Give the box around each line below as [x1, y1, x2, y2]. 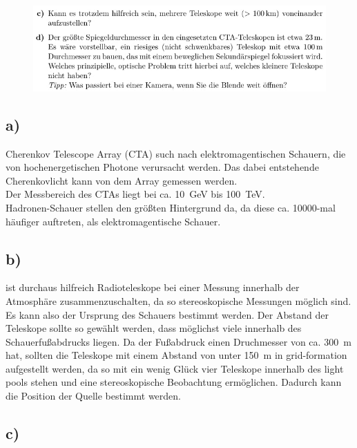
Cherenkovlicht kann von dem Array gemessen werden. [6, 173, 238, 187]
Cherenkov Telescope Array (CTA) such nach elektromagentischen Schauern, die [6, 146, 346, 160]
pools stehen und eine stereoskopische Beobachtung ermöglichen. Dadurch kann [6, 375, 342, 389]
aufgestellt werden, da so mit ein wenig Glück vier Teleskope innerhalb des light [6, 361, 344, 375]
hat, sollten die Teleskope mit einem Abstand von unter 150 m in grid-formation [6, 348, 347, 362]
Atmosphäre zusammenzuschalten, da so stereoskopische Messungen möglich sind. [6, 293, 351, 308]
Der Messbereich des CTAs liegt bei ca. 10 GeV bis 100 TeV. [6, 187, 265, 201]
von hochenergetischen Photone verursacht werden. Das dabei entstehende [6, 160, 319, 174]
